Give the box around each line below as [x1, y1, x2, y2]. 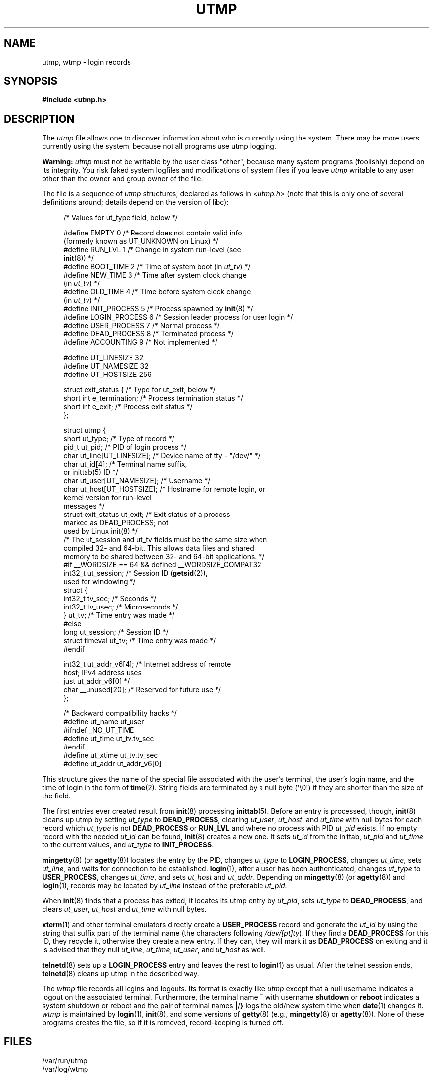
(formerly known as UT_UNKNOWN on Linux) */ [63, 237, 218, 246]
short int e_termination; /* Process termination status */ [63, 394, 243, 403]
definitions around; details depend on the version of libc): [42, 198, 229, 207]
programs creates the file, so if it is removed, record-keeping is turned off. [42, 1018, 284, 1027]
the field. [42, 792, 71, 800]
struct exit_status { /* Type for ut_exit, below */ [63, 385, 216, 394]
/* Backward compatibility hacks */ [63, 709, 177, 718]
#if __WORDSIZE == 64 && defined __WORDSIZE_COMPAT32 [63, 561, 261, 569]
